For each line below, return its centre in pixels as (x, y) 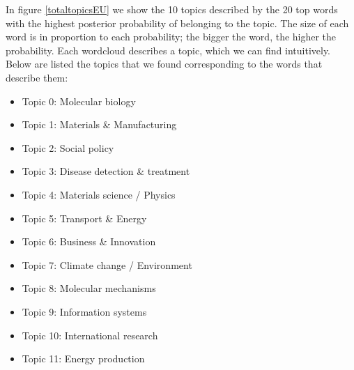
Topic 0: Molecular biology (79, 101)
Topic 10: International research (90, 335)
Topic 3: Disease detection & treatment (106, 171)
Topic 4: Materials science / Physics (99, 194)
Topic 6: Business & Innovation (89, 241)
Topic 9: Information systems (84, 311)
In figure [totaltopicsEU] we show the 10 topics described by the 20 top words (172, 9)
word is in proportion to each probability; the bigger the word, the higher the (171, 37)
